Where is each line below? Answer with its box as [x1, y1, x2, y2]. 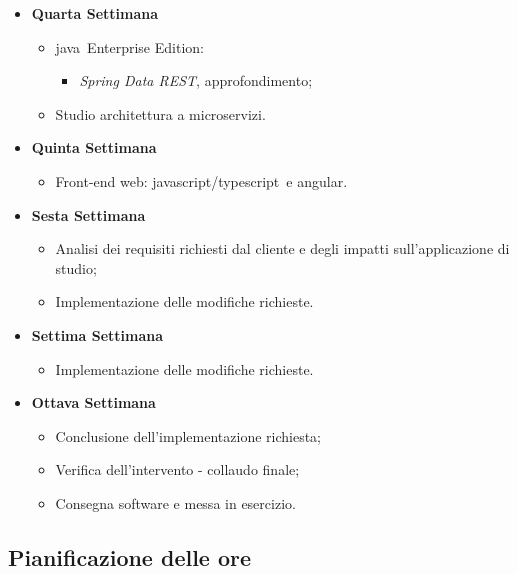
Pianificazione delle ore [8, 541, 252, 572]
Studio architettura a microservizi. [55, 103, 266, 124]
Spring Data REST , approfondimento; [79, 70, 313, 91]
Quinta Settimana [31, 137, 157, 158]
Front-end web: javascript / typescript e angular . [55, 170, 348, 191]
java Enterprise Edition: [55, 36, 204, 57]
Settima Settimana [31, 324, 164, 345]
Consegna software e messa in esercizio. [55, 492, 296, 513]
